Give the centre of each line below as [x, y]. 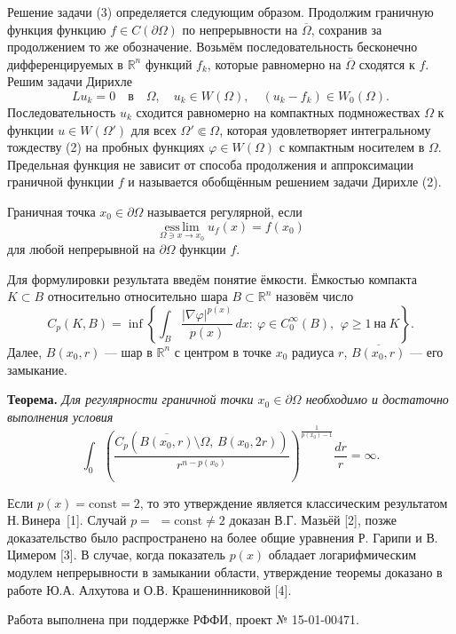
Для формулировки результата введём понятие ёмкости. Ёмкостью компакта [212, 278]
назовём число [314, 296]
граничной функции [61, 182]
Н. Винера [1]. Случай [67, 520]
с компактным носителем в [352, 147]
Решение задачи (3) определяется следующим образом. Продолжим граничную [220, 12]
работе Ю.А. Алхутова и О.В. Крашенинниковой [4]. [149, 589]
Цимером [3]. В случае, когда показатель [117, 555]
